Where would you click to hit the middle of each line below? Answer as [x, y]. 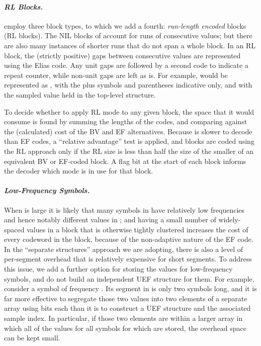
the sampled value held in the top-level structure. [80, 94]
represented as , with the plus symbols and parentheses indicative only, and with [128, 85]
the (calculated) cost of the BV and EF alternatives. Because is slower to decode [128, 131]
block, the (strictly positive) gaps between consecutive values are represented [122, 55]
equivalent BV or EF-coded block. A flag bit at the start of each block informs [125, 161]
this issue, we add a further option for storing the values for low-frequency [118, 269]
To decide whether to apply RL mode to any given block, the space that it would [129, 111]
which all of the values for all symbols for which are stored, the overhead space [125, 328]
